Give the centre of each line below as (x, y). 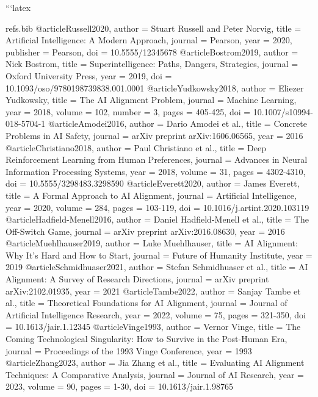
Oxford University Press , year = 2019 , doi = (89, 75)
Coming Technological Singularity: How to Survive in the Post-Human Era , (146, 339)
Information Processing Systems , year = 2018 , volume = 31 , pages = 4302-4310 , (156, 171)
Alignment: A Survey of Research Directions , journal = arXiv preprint (137, 279)
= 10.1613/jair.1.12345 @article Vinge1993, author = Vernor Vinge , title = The (153, 327)
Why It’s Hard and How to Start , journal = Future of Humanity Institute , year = (159, 255)
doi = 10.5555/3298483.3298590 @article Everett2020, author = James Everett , (153, 183)
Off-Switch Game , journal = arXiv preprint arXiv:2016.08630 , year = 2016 (145, 231)
